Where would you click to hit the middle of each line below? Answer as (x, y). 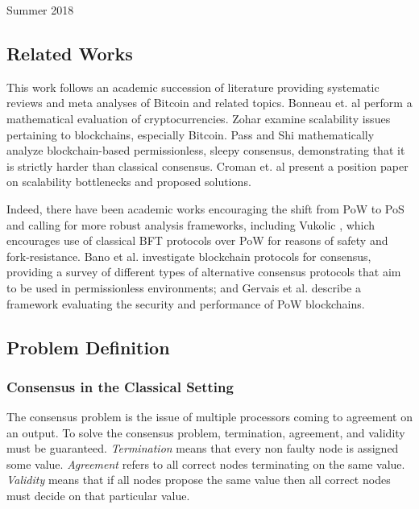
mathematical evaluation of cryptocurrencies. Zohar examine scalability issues (199, 118)
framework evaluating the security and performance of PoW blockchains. (186, 303)
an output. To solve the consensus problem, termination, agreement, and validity (206, 432)
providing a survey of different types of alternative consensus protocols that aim (204, 272)
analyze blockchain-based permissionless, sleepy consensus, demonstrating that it (206, 150)
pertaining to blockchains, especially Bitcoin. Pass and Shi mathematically (191, 134)
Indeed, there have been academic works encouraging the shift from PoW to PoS (205, 208)
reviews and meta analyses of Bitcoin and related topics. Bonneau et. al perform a (209, 103)
